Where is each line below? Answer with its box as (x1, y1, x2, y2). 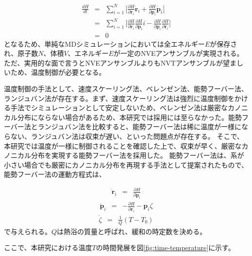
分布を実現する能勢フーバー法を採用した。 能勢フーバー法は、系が (31, 150, 244, 160)
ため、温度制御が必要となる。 (10, 67, 106, 77)
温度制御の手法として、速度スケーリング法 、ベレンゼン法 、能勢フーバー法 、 (4, 84, 248, 93)
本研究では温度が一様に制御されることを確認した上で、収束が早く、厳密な (4, 140, 242, 151)
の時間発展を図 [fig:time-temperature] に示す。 (96, 242, 235, 253)
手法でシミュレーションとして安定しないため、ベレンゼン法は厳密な (10, 102, 228, 113)
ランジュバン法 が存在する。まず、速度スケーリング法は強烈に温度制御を (4, 93, 235, 103)
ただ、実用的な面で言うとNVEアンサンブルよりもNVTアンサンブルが (4, 57, 223, 68)
